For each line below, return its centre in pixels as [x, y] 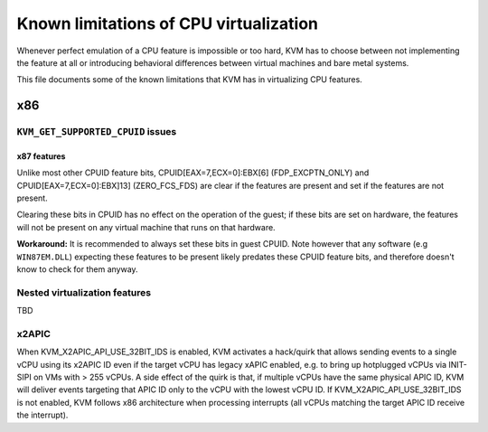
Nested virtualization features [84, 292]
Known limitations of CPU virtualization [168, 23]
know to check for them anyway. [78, 269]
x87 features [41, 156]
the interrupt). [42, 415]
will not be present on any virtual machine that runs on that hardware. [146, 227]
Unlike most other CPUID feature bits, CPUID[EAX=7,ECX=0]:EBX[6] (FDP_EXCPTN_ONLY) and [193, 173]
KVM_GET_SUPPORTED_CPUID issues [97, 132]
